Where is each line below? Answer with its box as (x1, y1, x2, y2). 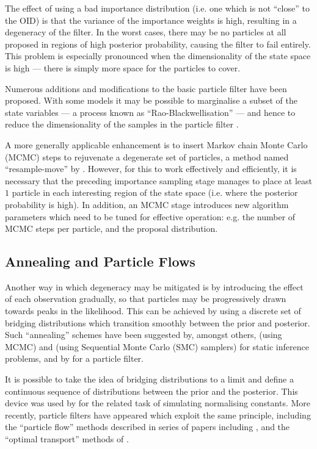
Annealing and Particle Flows (5, 252, 195, 271)
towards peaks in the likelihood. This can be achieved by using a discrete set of (5, 304, 301, 317)
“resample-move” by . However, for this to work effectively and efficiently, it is (5, 162, 297, 175)
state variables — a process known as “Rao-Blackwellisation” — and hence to (5, 106, 296, 118)
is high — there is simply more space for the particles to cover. (5, 61, 241, 74)
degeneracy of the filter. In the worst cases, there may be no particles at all (5, 26, 286, 38)
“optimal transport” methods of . (5, 433, 129, 445)
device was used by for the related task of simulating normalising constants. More (5, 397, 311, 409)
